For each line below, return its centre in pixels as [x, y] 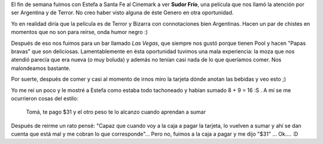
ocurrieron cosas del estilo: [45, 98]
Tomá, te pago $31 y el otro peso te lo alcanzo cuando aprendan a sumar [116, 112]
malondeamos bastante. [41, 68]
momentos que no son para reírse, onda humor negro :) [80, 32]
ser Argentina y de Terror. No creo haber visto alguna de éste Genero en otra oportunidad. [122, 13]
